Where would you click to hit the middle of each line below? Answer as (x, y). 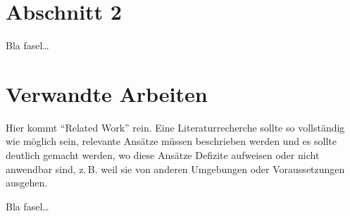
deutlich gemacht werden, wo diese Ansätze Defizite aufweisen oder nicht (163, 155)
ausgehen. (27, 183)
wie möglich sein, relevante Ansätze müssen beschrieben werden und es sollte (171, 141)
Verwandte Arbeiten (107, 93)
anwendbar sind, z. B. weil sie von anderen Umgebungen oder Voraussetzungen (175, 169)
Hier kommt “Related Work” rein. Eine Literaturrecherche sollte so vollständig (175, 127)
